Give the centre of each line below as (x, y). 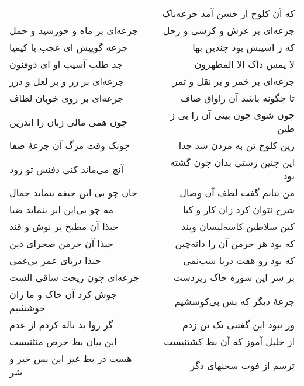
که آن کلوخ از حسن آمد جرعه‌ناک (228, 13)
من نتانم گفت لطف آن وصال (237, 192)
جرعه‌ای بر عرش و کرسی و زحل (229, 30)
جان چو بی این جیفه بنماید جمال (73, 192)
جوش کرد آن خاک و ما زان (63, 294)
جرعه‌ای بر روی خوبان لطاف (67, 98)
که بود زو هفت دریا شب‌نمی (239, 260)
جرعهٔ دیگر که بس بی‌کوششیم (234, 301)
